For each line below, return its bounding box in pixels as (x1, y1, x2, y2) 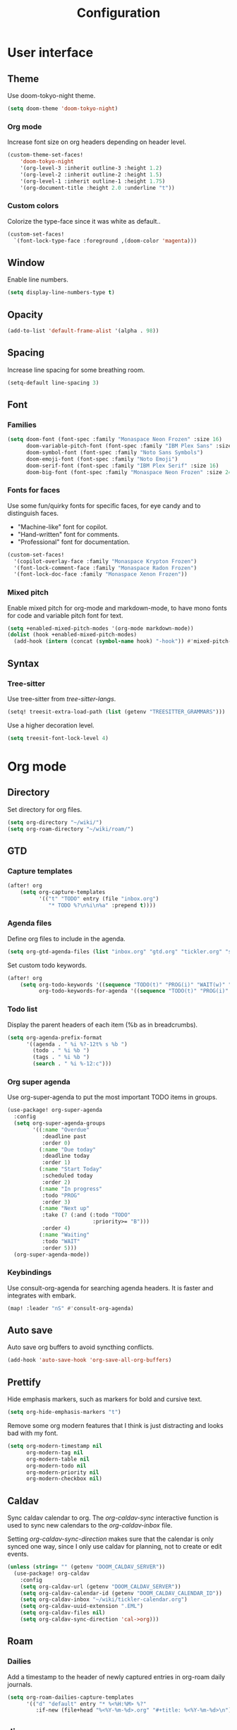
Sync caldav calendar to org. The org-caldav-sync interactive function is (7, 1513, 219, 1522)
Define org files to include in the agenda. (7, 934, 126, 943)
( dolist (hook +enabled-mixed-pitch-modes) (7, 631, 138, 639)
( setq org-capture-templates (20, 888, 106, 895)
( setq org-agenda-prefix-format (7, 1034, 102, 1041)
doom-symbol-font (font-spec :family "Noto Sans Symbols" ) (25, 449, 203, 456)
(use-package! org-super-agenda (7, 1106, 102, 1114)
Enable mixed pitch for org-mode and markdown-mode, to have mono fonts (7, 603, 227, 612)
